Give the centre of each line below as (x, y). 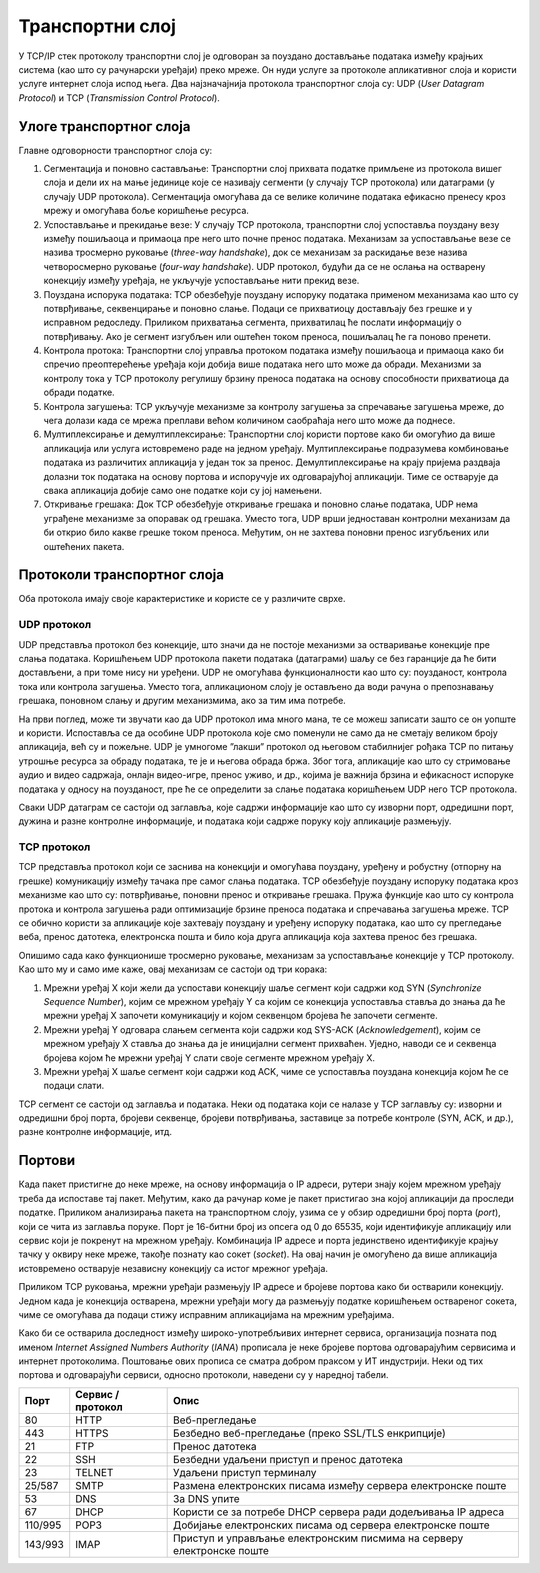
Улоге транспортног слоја (104, 126)
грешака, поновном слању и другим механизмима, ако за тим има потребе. (182, 701)
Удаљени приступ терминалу (245, 1472)
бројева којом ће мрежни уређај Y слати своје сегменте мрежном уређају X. (209, 1057)
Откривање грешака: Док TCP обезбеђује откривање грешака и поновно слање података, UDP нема (261, 504)
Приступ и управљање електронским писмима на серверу (318, 1538)
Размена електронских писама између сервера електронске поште (340, 1485)
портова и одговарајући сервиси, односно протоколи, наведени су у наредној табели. (203, 1375)
